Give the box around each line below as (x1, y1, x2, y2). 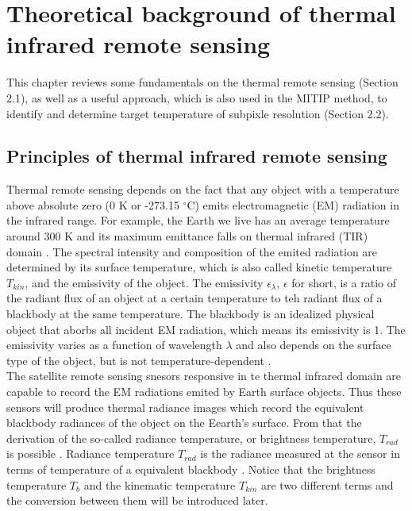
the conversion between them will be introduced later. (6, 492, 268, 509)
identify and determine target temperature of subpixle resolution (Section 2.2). (6, 105, 389, 121)
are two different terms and (260, 476, 394, 493)
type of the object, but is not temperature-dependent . (6, 352, 271, 368)
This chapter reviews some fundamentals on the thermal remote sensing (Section (6, 74, 399, 90)
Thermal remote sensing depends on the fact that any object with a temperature (6, 181, 399, 198)
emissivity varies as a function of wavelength (6, 336, 222, 353)
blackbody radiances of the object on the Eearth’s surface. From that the (6, 414, 362, 431)
